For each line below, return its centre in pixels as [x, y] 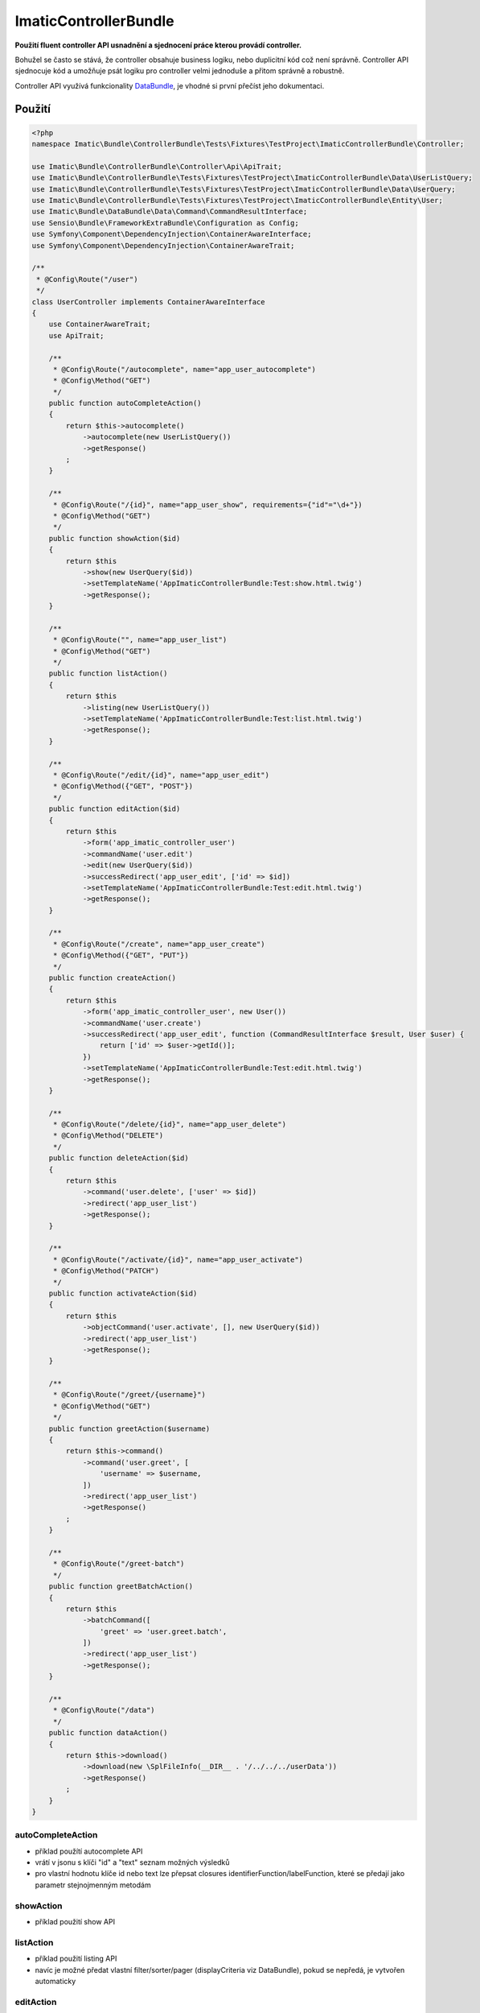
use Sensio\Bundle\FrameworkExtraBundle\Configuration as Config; [165, 223]
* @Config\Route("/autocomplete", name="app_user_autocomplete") [185, 369]
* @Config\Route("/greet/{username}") [129, 1395]
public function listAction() [108, 674]
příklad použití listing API [76, 1959]
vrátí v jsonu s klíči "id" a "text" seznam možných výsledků [132, 1862]
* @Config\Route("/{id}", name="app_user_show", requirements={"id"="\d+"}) [208, 504]
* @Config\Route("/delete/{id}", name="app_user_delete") [170, 1124]
